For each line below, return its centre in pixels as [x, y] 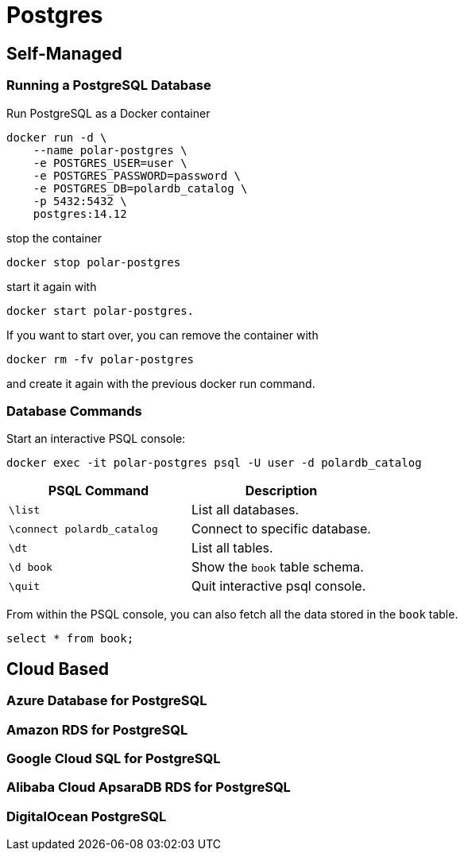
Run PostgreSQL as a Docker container [108, 113]
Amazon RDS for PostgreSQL [97, 729]
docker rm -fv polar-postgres [101, 359]
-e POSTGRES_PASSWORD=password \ [137, 175]
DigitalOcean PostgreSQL [87, 816]
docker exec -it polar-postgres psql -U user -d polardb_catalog [214, 463]
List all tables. [232, 548]
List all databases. [245, 510]
